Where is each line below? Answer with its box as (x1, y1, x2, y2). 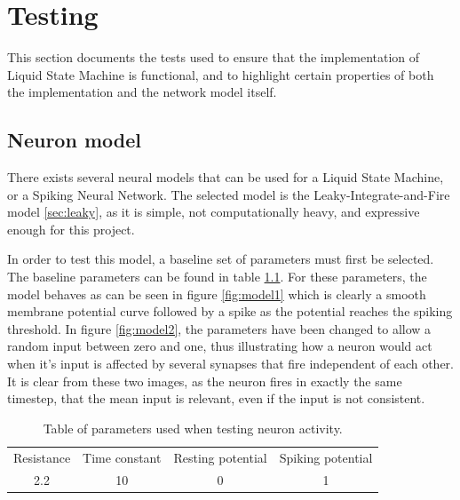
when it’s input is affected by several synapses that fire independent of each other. (7, 354, 455, 373)
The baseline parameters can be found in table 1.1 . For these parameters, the (7, 267, 427, 286)
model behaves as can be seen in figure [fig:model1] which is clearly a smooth (7, 284, 426, 303)
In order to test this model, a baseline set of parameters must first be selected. (7, 250, 434, 268)
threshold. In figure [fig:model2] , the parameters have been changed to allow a (7, 319, 432, 337)
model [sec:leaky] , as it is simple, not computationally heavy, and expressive (7, 202, 420, 221)
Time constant (83, 448, 162, 466)
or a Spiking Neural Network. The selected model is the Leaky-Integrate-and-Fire (7, 185, 450, 203)
